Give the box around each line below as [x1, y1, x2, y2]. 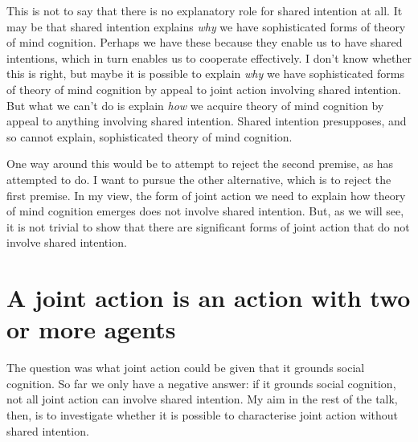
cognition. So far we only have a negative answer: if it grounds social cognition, [6, 374, 396, 391]
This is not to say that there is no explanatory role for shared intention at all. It [6, 2, 403, 18]
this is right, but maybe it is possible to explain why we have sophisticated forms [6, 65, 404, 82]
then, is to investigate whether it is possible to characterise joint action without [6, 407, 399, 423]
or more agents [6, 313, 176, 346]
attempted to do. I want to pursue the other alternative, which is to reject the [6, 170, 391, 187]
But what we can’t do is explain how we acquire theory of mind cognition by [6, 96, 384, 113]
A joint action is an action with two [6, 281, 411, 314]
